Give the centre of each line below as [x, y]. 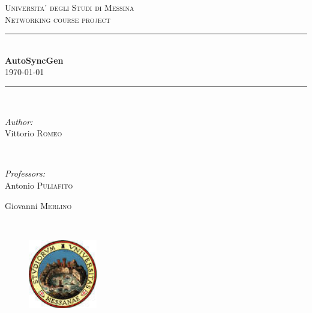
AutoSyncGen [34, 60]
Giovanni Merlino [38, 205]
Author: [19, 121]
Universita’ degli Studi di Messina [70, 7]
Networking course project [58, 19]
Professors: [25, 173]
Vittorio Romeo [34, 133]
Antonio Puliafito [39, 185]
